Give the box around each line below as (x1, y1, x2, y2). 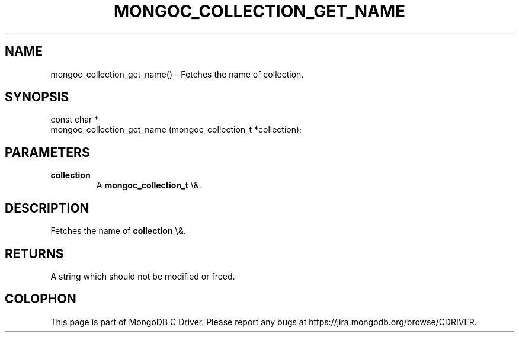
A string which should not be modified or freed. (50, 271, 235, 281)
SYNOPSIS (5, 89, 69, 105)
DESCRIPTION (5, 200, 89, 216)
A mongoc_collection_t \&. (96, 180, 201, 191)
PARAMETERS (5, 145, 90, 160)
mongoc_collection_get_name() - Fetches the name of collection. (50, 69, 304, 79)
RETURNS (5, 246, 64, 261)
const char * (50, 114, 99, 125)
